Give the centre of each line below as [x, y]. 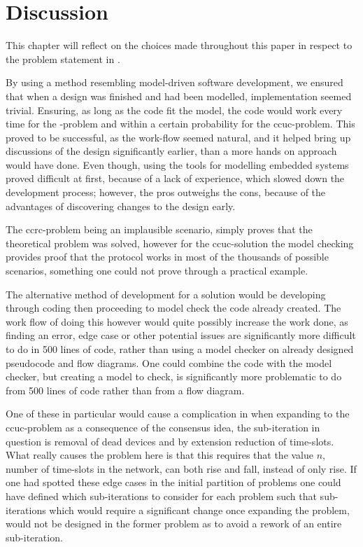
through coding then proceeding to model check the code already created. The [173, 308]
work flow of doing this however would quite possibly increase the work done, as [177, 321]
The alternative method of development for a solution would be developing [166, 294]
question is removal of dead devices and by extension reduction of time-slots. [170, 441]
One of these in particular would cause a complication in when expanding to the [178, 414]
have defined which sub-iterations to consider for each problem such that [161, 496]
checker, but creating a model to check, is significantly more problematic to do [174, 376]
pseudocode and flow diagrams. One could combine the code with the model [169, 362]
